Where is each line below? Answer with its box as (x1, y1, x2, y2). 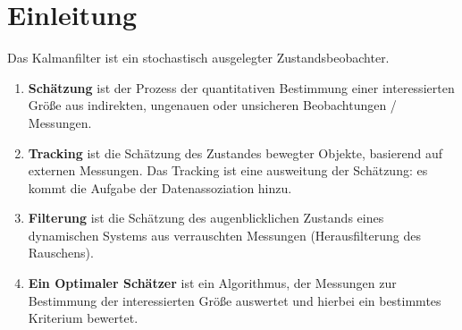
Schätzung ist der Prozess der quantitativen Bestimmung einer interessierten (28, 78, 455, 97)
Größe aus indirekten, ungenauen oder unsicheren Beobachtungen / (28, 96, 397, 114)
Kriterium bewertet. (28, 309, 139, 327)
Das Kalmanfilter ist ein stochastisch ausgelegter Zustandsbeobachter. (7, 48, 390, 67)
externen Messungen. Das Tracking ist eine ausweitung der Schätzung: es (28, 161, 428, 180)
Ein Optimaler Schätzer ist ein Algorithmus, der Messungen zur (28, 274, 397, 292)
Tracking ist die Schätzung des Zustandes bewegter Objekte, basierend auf (28, 143, 442, 162)
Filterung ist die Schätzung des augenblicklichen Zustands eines (28, 208, 384, 227)
